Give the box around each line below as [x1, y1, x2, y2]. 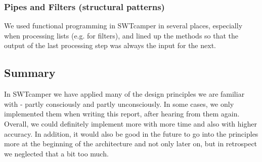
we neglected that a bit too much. [4, 148, 109, 158]
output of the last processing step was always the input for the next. [4, 40, 216, 51]
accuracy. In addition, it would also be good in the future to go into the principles [4, 128, 258, 139]
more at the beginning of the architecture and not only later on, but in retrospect [4, 138, 257, 149]
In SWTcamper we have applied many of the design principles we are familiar [4, 89, 245, 99]
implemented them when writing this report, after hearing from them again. [4, 108, 240, 119]
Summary [4, 65, 56, 80]
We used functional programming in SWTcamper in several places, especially [4, 20, 243, 31]
